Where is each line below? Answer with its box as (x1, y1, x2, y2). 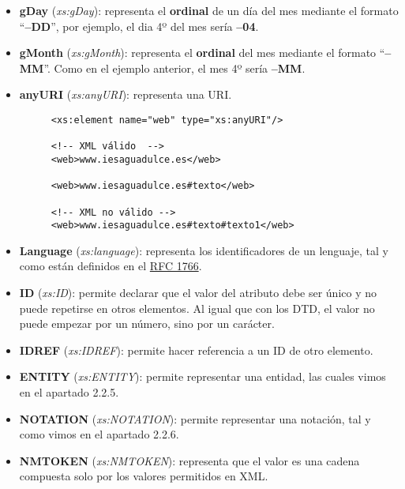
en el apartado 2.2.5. (19, 384, 119, 401)
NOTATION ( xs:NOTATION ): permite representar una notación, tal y (19, 410, 371, 427)
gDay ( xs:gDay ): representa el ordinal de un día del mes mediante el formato (19, 2, 399, 18)
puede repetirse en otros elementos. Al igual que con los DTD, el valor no (19, 299, 375, 316)
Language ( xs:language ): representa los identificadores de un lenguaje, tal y (19, 242, 388, 258)
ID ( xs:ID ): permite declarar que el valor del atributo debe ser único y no (19, 284, 377, 301)
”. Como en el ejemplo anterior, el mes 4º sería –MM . (43, 59, 306, 76)
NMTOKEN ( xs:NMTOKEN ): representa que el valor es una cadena (19, 452, 360, 468)
